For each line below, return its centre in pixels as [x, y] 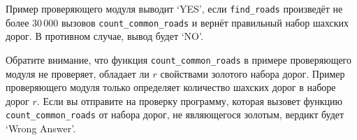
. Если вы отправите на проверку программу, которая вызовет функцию [189, 100]
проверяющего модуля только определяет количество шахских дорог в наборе [171, 87]
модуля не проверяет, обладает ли [78, 73]
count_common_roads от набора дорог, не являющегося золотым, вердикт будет [175, 114]
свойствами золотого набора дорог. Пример [253, 73]
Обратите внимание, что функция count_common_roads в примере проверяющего [179, 59]
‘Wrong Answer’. [41, 128]
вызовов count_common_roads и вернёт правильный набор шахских [205, 22]
